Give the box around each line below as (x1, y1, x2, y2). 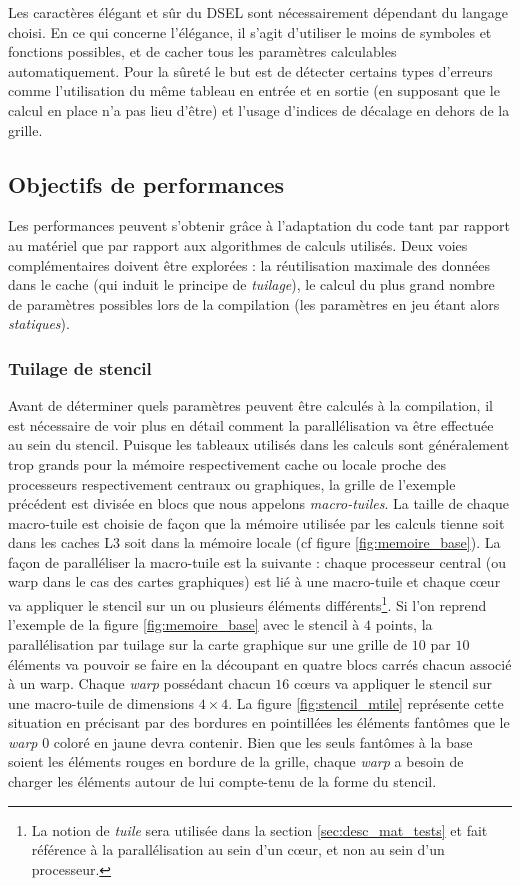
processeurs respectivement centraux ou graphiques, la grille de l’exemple (8, 473, 456, 494)
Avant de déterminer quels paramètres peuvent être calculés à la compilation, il (8, 395, 493, 416)
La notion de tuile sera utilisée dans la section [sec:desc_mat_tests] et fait (31, 819, 488, 840)
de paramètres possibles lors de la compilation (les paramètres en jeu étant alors (8, 293, 500, 314)
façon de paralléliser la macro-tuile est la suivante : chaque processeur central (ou (8, 551, 506, 572)
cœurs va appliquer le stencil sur (294, 673, 492, 694)
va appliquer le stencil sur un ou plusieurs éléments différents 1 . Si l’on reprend (8, 592, 487, 615)
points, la (375, 614, 433, 635)
